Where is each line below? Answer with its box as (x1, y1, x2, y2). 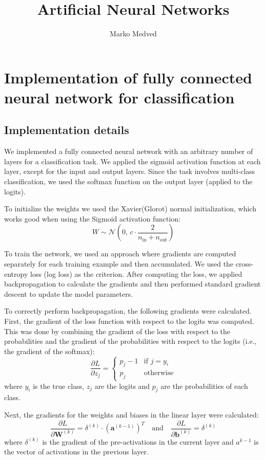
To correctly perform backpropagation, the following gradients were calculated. (4, 305, 252, 316)
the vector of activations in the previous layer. (4, 446, 149, 457)
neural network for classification (4, 86, 235, 107)
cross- (235, 258, 254, 269)
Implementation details (4, 122, 129, 138)
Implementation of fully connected (4, 67, 252, 87)
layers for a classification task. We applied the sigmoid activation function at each (4, 156, 261, 166)
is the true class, (33, 380, 84, 391)
